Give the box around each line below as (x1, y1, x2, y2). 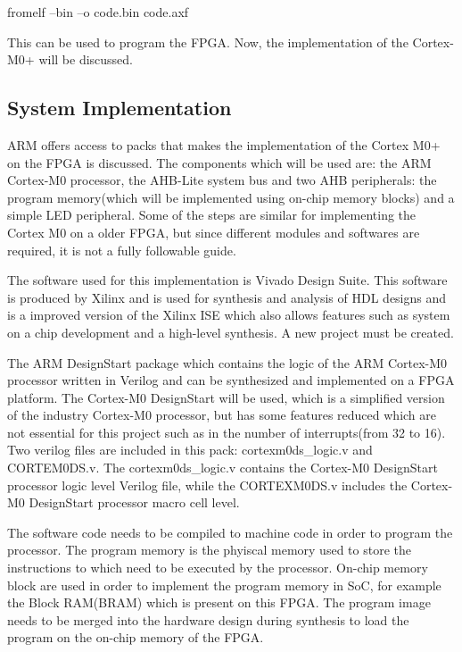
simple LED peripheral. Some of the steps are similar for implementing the (7, 205, 417, 224)
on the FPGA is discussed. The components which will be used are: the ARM (7, 153, 432, 171)
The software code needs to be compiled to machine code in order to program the (7, 522, 453, 541)
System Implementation (7, 94, 232, 121)
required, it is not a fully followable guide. (7, 240, 236, 259)
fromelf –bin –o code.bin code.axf (7, 3, 189, 21)
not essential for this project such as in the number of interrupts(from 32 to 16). (7, 422, 446, 441)
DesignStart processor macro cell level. (29, 493, 240, 512)
